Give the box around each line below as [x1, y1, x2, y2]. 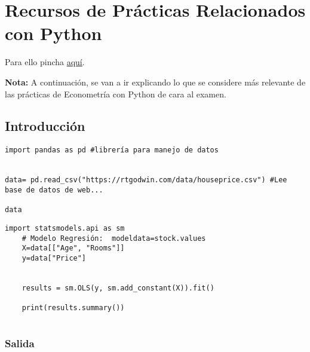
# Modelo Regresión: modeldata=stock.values [22, 234, 206, 243]
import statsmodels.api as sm [5, 224, 125, 232]
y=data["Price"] [22, 253, 87, 262]
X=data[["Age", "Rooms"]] [22, 244, 125, 253]
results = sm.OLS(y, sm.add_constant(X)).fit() [22, 283, 214, 292]
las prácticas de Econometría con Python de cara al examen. [5, 87, 226, 100]
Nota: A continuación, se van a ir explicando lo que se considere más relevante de [5, 75, 306, 88]
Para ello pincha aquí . [5, 56, 85, 68]
